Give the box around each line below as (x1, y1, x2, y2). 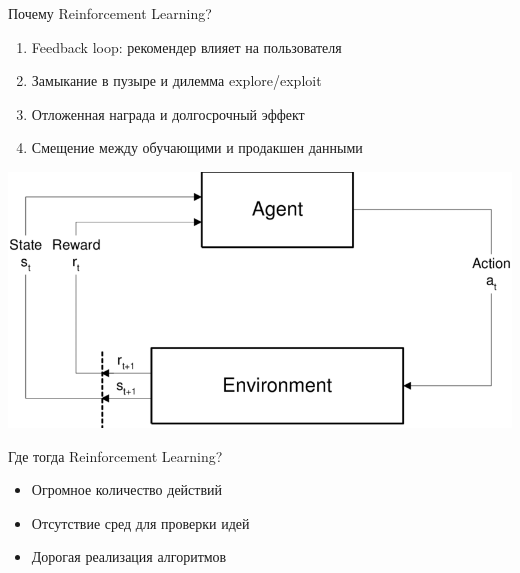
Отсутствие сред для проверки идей (31, 512, 250, 533)
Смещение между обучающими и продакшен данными (31, 137, 363, 158)
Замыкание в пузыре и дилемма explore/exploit (31, 70, 322, 91)
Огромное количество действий (31, 479, 223, 500)
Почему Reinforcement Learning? (8, 3, 212, 23)
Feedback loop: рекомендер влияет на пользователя (31, 36, 342, 57)
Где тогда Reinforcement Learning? (8, 445, 223, 466)
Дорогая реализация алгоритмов (31, 546, 227, 567)
